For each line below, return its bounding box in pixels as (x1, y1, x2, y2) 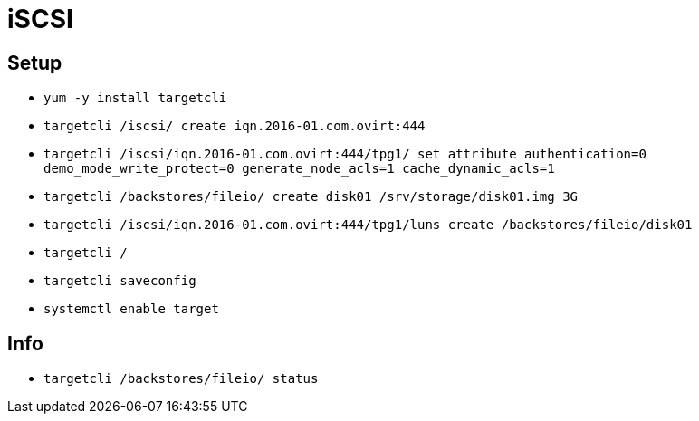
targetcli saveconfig (43, 273, 196, 289)
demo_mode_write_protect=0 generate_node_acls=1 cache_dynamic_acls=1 (43, 161, 555, 177)
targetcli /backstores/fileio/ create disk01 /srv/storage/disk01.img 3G (43, 189, 579, 205)
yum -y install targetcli (43, 91, 227, 106)
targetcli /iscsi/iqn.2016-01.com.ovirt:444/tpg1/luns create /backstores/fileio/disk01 (43, 217, 693, 233)
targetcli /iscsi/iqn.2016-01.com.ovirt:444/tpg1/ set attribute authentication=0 (43, 147, 646, 162)
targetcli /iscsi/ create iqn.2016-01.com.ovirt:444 (43, 119, 426, 134)
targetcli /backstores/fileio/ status (43, 371, 319, 387)
